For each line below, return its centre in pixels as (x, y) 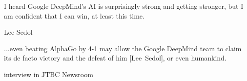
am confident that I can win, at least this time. (74, 15)
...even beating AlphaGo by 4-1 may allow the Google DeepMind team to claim (123, 48)
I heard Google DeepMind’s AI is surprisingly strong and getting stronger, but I (124, 6)
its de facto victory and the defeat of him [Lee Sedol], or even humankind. (115, 58)
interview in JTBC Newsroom (49, 74)
